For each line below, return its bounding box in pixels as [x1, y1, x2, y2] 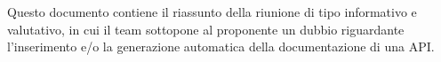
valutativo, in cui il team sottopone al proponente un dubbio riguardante [7, 19, 405, 38]
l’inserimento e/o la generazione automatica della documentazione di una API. [7, 37, 435, 56]
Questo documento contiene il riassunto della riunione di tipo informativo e [7, 3, 417, 20]
